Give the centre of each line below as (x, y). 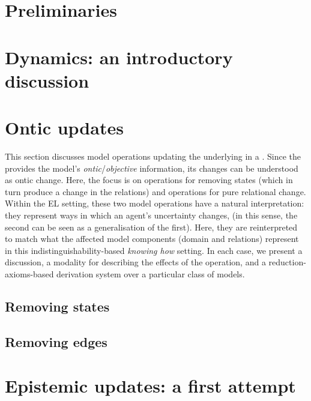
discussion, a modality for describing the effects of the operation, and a (135, 262)
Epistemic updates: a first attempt (150, 386)
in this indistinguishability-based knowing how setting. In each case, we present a (154, 250)
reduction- (287, 262)
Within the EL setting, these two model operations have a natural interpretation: (155, 203)
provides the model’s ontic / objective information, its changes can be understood (152, 168)
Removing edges (56, 341)
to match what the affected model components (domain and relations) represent (152, 239)
